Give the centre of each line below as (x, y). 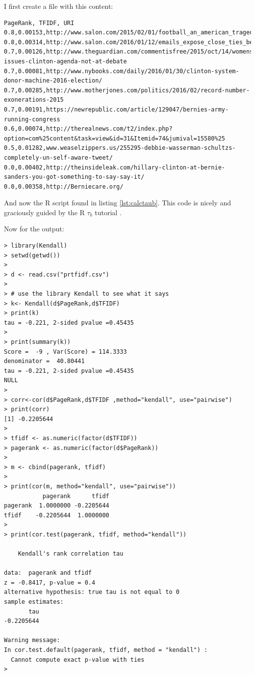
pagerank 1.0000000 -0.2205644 (57, 506)
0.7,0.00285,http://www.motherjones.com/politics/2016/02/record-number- (127, 90)
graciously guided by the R (44, 212)
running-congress (32, 119)
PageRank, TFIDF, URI (39, 23)
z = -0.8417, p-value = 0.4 (50, 582)
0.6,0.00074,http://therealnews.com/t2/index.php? (88, 129)
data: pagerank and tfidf (48, 573)
